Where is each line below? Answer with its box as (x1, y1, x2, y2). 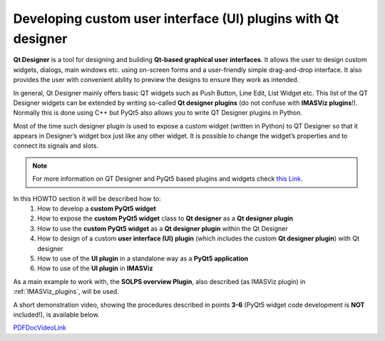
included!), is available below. (13, 310, 100, 319)
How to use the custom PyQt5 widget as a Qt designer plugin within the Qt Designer (37, 224, 288, 233)
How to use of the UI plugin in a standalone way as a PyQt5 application (37, 254, 249, 263)
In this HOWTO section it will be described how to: (13, 194, 161, 203)
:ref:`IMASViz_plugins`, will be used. (13, 287, 119, 296)
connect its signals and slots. (13, 141, 99, 150)
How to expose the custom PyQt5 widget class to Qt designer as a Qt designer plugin (37, 214, 294, 223)
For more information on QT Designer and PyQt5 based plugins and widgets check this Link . (32, 175, 303, 183)
